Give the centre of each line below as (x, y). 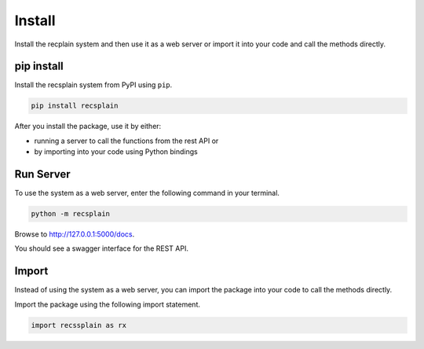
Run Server (42, 174)
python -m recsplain (70, 214)
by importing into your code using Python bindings (116, 152)
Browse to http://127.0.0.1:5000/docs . (75, 234)
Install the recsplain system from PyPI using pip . (93, 85)
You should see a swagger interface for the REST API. (101, 248)
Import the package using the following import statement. (107, 304)
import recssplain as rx (79, 325)
